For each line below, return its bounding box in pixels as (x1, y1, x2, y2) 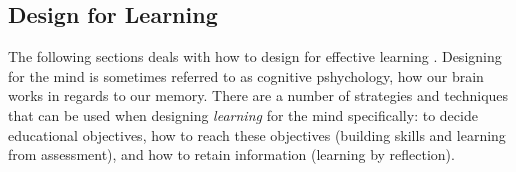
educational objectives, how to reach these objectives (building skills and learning (8, 124, 506, 145)
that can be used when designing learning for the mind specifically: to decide (8, 104, 478, 125)
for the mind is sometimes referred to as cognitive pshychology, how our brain (8, 65, 484, 86)
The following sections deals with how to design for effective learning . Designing (8, 46, 502, 67)
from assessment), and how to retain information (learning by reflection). (8, 144, 455, 165)
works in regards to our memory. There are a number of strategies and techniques (8, 85, 509, 106)
